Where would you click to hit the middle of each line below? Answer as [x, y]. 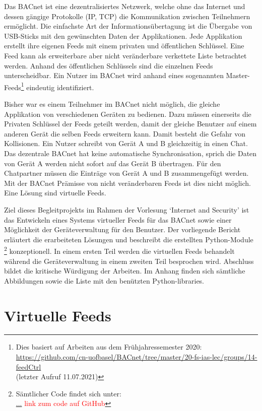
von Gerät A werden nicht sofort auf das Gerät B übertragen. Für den [113, 163]
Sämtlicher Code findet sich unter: [69, 393]
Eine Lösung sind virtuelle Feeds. [55, 193]
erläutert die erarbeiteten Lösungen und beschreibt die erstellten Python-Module [129, 239]
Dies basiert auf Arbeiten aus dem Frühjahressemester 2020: [109, 347]
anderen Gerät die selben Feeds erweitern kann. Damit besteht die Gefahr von [125, 133]
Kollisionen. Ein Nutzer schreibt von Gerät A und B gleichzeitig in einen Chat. [126, 143]
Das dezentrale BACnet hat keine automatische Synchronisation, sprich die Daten [130, 153]
